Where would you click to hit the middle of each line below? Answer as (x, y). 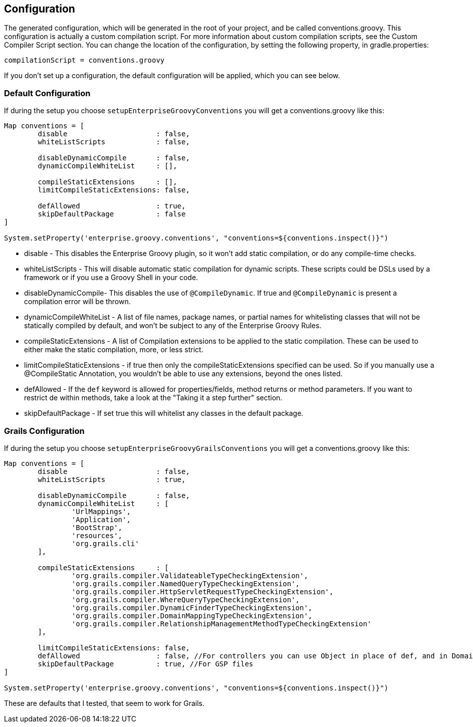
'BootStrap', (97, 527)
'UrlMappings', (101, 511)
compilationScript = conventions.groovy (84, 60)
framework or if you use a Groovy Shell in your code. (111, 278)
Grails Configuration (44, 431)
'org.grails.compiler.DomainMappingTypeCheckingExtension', (192, 616)
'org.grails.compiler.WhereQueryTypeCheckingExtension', (186, 599)
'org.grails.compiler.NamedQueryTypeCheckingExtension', (186, 583)
